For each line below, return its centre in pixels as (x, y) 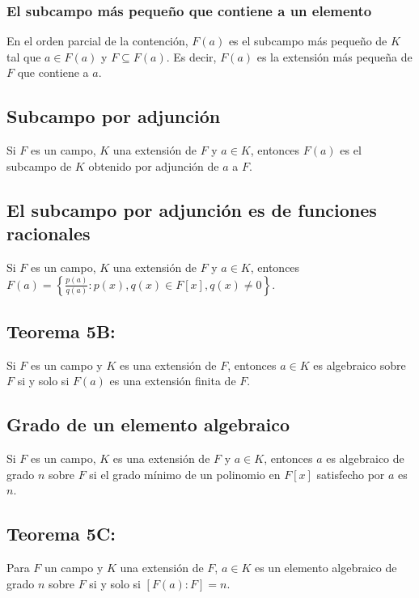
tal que (24, 56)
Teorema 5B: (61, 331)
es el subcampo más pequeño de (308, 41)
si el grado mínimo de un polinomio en (185, 474)
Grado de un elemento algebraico (148, 424)
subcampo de (39, 165)
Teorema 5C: (61, 534)
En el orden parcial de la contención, (97, 41)
